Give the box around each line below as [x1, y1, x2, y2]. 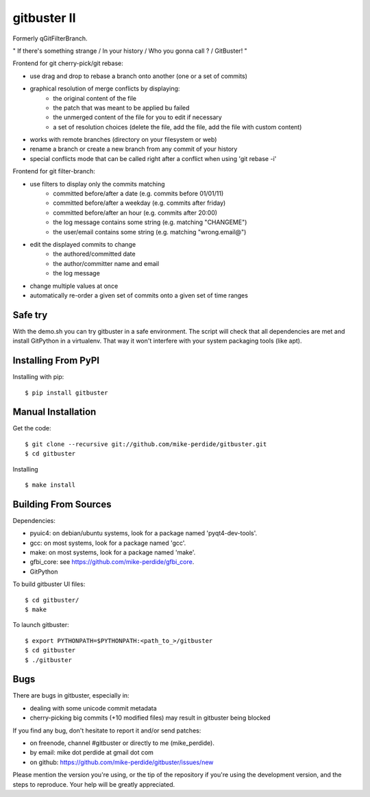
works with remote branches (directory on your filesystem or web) [29, 136, 217, 144]
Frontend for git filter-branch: [12, 167, 96, 175]
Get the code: [12, 424, 51, 432]
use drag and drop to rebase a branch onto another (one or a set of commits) [29, 72, 248, 80]
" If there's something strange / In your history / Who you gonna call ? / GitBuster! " [12, 47, 248, 55]
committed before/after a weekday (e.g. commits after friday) [53, 199, 226, 207]
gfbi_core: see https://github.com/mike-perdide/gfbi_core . [29, 558, 195, 566]
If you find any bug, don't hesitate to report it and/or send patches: [12, 726, 201, 735]
